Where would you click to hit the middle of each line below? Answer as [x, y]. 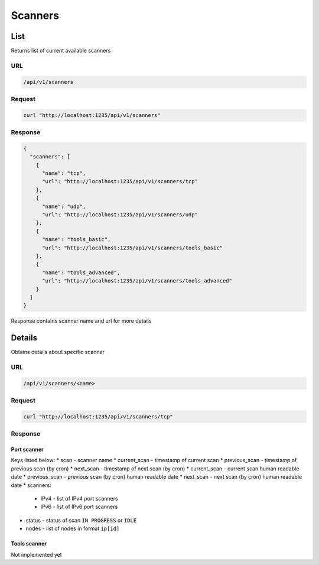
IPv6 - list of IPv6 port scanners [79, 507]
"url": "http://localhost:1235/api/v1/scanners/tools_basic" [133, 248]
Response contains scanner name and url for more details [81, 321]
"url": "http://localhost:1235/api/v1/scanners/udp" [120, 215]
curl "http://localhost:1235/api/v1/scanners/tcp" [98, 416]
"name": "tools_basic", [77, 240]
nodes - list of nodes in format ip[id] [73, 528]
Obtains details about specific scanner [58, 352]
